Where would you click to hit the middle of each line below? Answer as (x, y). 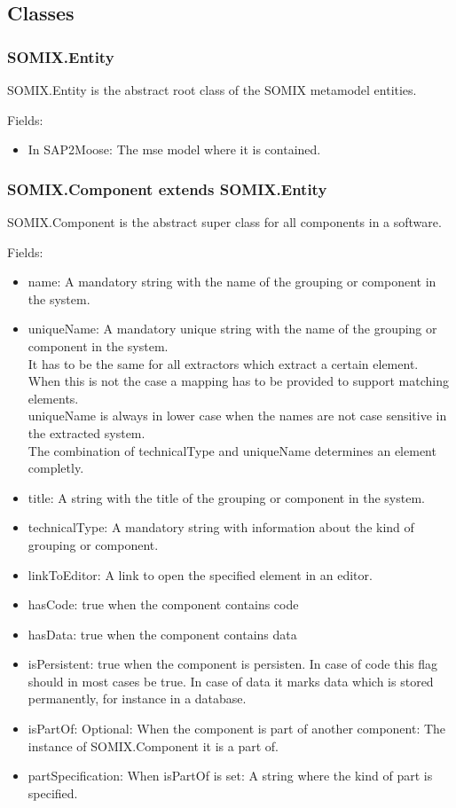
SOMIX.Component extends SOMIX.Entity (167, 188)
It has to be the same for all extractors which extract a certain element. (223, 363)
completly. (56, 468)
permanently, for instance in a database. (137, 698)
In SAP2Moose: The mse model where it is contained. (174, 149)
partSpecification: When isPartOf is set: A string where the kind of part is (230, 776)
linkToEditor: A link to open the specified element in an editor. (200, 574)
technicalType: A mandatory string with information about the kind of (221, 527)
